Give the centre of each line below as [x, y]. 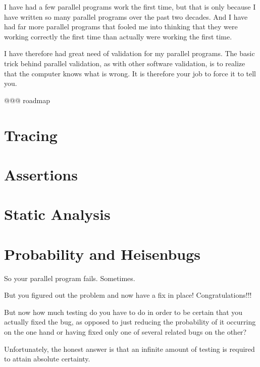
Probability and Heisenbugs [102, 254]
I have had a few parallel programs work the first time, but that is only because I [130, 7]
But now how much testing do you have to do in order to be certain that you [123, 312]
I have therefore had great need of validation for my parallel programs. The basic [129, 53]
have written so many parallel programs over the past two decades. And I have [126, 16]
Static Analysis [57, 214]
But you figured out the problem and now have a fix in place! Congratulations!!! [128, 295]
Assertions [41, 174]
